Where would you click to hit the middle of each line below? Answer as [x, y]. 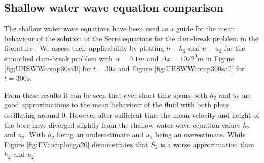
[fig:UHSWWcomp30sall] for [48, 68]
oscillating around [32, 114]
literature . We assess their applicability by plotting [84, 48]
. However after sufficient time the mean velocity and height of [162, 114]
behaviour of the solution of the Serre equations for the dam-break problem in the [131, 38]
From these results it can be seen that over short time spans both [106, 95]
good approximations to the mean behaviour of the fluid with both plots [117, 105]
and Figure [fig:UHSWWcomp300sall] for [181, 68]
